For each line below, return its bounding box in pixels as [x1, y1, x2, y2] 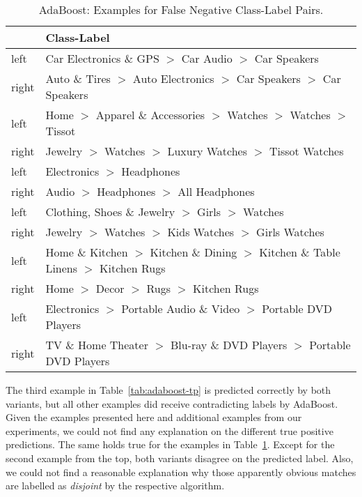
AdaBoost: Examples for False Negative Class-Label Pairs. [38, 1, 324, 17]
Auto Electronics [132, 70, 214, 86]
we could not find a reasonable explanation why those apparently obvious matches [6, 464, 356, 479]
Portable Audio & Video [121, 300, 240, 316]
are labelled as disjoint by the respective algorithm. [6, 478, 225, 493]
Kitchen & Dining [150, 244, 237, 260]
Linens [45, 260, 78, 276]
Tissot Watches [269, 143, 344, 159]
